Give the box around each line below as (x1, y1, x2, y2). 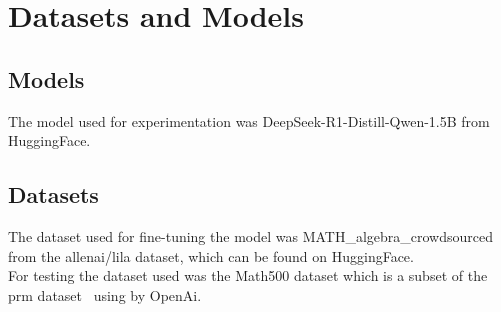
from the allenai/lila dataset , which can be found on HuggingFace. (8, 245, 414, 266)
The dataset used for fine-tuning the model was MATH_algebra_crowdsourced (8, 225, 494, 246)
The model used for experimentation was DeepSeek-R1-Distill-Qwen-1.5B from (8, 110, 490, 131)
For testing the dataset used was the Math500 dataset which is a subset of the (8, 265, 488, 286)
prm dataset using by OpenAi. (8, 284, 202, 305)
